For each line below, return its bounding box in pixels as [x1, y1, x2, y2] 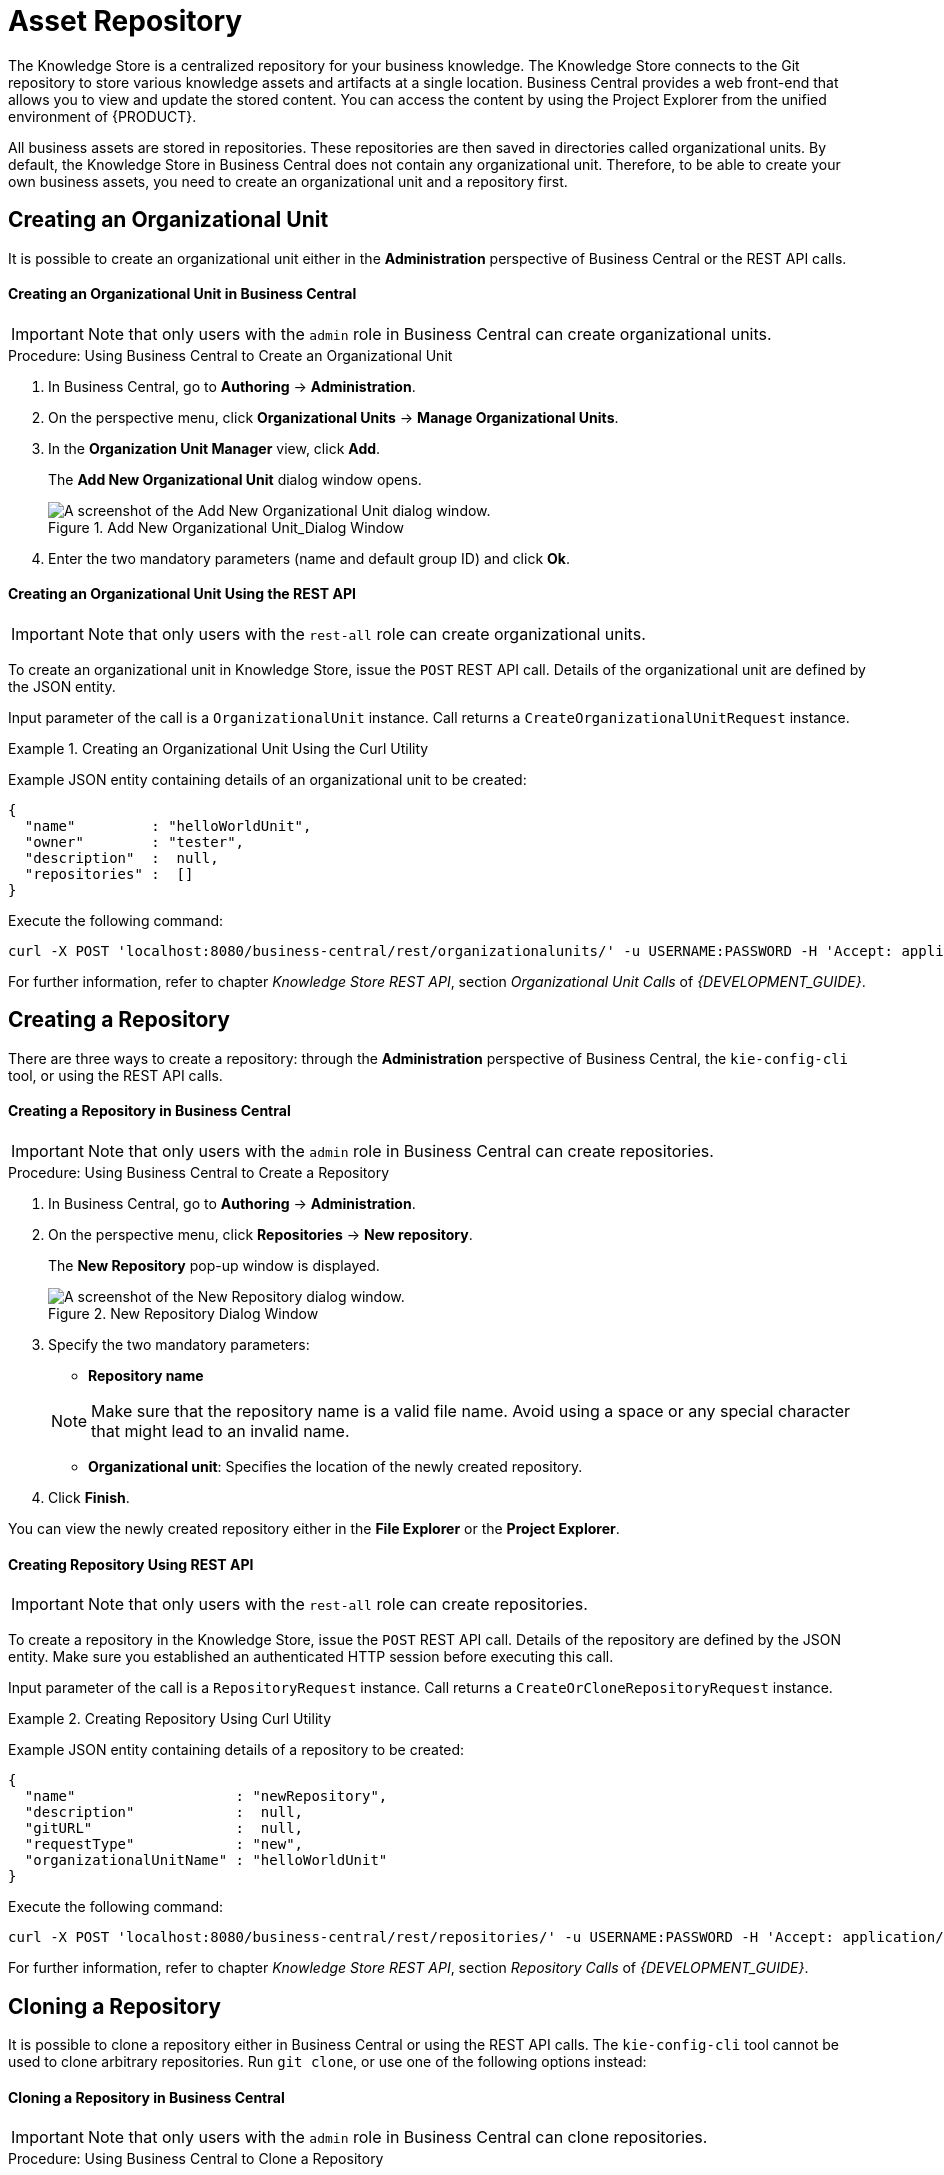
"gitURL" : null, [24, 1820, 304, 1837]
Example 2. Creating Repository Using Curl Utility [8, 1710, 331, 1728]
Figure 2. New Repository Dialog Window [48, 1305, 319, 1323]
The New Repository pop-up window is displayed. [48, 1257, 380, 1275]
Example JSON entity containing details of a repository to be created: [8, 1741, 465, 1759]
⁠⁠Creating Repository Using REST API [8, 1555, 254, 1573]
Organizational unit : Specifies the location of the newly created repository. [88, 1458, 583, 1476]
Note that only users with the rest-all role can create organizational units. [87, 624, 646, 645]
